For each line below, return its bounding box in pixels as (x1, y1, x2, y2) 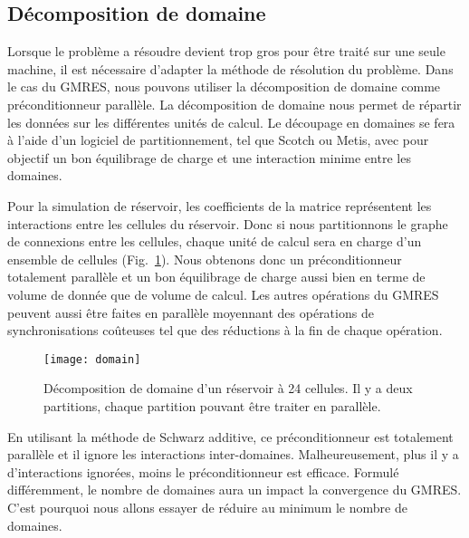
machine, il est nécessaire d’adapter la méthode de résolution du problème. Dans (7, 59, 454, 78)
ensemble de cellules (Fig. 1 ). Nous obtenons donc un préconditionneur (7, 249, 402, 268)
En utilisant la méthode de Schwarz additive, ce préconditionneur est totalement (7, 427, 454, 446)
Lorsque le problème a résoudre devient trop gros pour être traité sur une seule (7, 42, 445, 61)
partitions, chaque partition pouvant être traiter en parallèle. (43, 396, 381, 415)
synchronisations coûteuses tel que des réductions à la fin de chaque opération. (7, 321, 443, 340)
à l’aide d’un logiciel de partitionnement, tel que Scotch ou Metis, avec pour (7, 130, 429, 149)
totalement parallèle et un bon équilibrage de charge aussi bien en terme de (7, 267, 426, 286)
